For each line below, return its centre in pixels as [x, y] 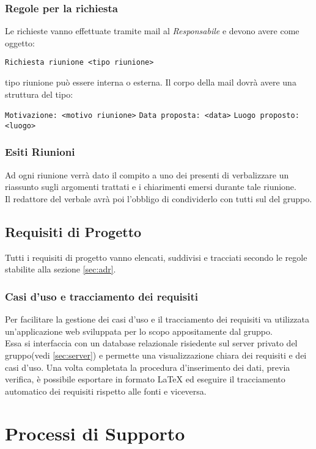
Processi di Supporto [95, 433]
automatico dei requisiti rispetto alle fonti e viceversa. [106, 391]
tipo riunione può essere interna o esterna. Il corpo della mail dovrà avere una [151, 82]
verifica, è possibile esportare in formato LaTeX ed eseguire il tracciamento [145, 379]
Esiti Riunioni [40, 152]
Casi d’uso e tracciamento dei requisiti [101, 296]
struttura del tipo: [39, 94]
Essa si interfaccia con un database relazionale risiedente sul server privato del [151, 343]
